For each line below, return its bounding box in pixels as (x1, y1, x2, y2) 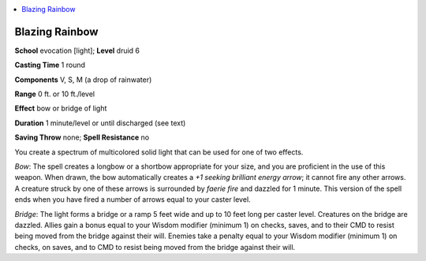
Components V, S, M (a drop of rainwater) (14, 75, 152, 84)
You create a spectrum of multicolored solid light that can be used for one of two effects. (14, 147, 304, 157)
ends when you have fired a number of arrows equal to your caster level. (14, 195, 252, 204)
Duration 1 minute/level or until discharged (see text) (14, 118, 186, 128)
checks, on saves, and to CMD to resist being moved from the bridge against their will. (14, 242, 296, 252)
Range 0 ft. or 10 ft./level (14, 89, 95, 99)
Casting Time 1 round (14, 60, 86, 70)
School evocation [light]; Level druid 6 (14, 46, 140, 55)
